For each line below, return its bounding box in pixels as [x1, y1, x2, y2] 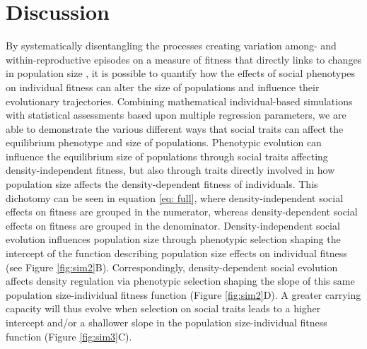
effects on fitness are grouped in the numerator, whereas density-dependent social [6, 204, 358, 219]
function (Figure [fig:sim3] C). [6, 329, 132, 343]
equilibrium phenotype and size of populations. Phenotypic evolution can [6, 135, 322, 150]
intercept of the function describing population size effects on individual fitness [6, 246, 347, 261]
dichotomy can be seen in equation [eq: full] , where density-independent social [6, 190, 344, 205]
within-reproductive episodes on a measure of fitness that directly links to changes [6, 52, 362, 66]
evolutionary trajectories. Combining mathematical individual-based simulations [6, 93, 353, 108]
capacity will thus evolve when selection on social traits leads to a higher [6, 301, 321, 316]
